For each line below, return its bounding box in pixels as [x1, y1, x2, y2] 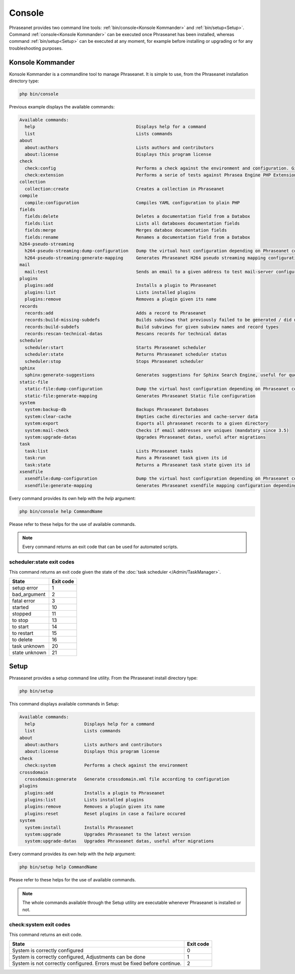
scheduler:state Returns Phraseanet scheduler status [25, 351, 227, 357]
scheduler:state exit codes [9, 558, 75, 565]
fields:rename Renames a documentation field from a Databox [25, 234, 250, 240]
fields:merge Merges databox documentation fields [25, 227, 227, 233]
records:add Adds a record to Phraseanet [25, 310, 206, 315]
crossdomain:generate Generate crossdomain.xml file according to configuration [25, 776, 230, 782]
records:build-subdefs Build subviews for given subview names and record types [25, 324, 279, 330]
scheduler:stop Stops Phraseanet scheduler [25, 358, 204, 364]
